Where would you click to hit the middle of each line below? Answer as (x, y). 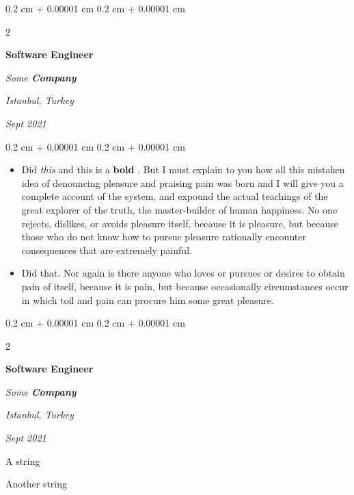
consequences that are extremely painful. (107, 250)
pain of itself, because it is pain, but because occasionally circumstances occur (185, 286)
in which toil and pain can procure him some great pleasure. (148, 300)
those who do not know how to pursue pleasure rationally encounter (164, 237)
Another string (37, 484)
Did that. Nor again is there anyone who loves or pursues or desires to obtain (183, 273)
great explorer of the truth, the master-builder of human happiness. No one (179, 209)
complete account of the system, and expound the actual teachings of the (175, 196)
